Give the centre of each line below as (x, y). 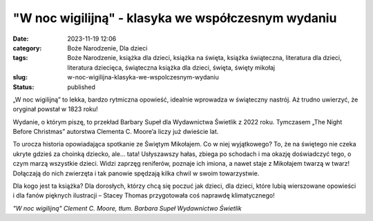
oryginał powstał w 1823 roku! (55, 109)
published (82, 87)
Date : (21, 39)
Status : (23, 87)
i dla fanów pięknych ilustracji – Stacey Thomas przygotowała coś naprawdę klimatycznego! (144, 195)
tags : (20, 58)
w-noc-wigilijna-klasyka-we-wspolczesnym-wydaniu (143, 77)
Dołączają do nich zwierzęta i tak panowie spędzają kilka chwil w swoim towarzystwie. (136, 173)
